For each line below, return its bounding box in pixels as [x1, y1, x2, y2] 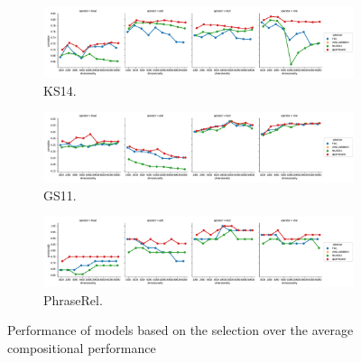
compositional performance [7, 338, 156, 357]
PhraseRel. [43, 290, 103, 309]
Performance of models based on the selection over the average [7, 321, 354, 340]
